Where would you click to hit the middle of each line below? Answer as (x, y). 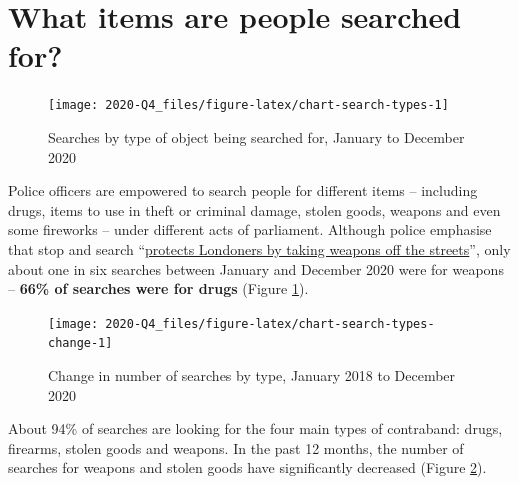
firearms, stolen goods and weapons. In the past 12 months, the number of (236, 447)
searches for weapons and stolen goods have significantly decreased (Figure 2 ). (247, 467)
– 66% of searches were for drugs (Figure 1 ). (158, 288)
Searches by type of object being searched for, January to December (256, 136)
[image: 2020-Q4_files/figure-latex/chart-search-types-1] (248, 105)
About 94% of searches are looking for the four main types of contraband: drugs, (255, 428)
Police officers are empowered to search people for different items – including (243, 190)
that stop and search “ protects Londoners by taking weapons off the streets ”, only (259, 248)
